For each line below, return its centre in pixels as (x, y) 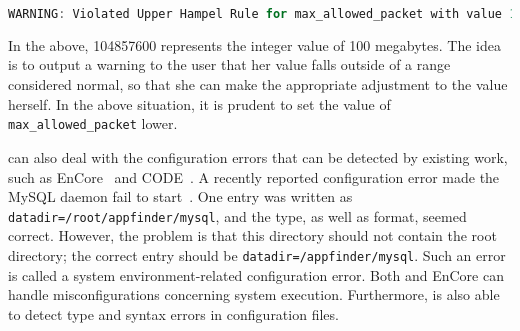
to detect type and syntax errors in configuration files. (173, 313)
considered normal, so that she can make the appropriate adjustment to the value (258, 84)
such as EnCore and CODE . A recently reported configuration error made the (254, 176)
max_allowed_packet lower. (93, 123)
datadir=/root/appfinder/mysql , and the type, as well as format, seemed (237, 215)
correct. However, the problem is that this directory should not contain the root (252, 235)
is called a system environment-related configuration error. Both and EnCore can (256, 274)
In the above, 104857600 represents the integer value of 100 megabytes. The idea (255, 44)
